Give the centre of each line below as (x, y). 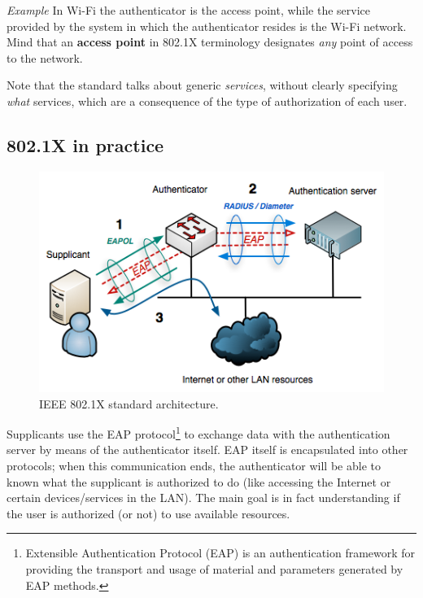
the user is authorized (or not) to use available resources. (148, 513)
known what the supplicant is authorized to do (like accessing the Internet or (199, 481)
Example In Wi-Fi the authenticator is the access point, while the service (189, 10)
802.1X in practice (85, 144)
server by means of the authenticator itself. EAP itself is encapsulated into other (207, 450)
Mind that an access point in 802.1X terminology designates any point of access (210, 42)
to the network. (45, 57)
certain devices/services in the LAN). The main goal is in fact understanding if (203, 498)
